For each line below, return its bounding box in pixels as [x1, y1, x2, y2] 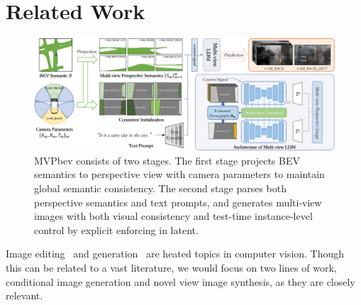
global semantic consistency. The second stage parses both [34, 181, 287, 196]
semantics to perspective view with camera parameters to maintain [34, 167, 325, 182]
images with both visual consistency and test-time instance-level [34, 209, 313, 223]
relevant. [6, 288, 43, 303]
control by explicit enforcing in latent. [34, 222, 199, 237]
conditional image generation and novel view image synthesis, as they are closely [6, 274, 355, 289]
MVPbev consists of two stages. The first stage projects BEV [34, 152, 300, 167]
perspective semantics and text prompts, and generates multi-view [34, 194, 322, 209]
